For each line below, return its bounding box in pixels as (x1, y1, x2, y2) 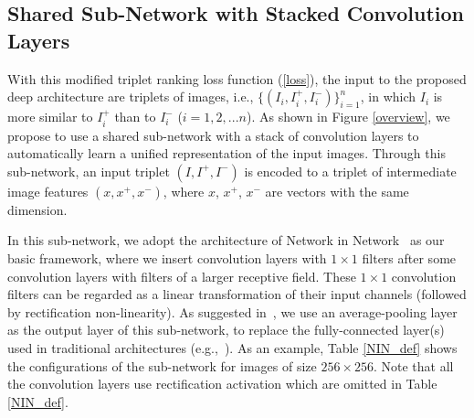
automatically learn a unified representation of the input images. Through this (7, 144, 446, 163)
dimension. (7, 199, 68, 219)
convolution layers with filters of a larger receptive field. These (7, 266, 356, 285)
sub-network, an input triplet (7, 161, 170, 180)
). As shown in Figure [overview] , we (246, 107, 450, 126)
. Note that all (373, 356, 454, 375)
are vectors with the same (265, 181, 409, 200)
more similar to (7, 107, 93, 126)
